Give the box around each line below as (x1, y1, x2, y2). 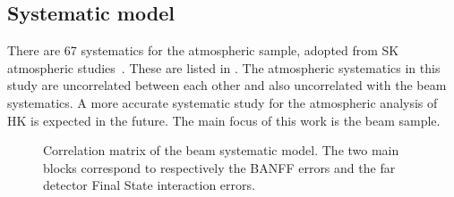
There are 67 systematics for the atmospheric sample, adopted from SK (7, 41, 399, 60)
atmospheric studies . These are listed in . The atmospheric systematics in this (7, 58, 441, 77)
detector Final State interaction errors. (43, 176, 255, 194)
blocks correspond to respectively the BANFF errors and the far (43, 158, 396, 176)
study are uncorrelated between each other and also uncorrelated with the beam (7, 76, 447, 94)
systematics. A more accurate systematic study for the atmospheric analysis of (7, 93, 438, 111)
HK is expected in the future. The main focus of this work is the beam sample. (7, 111, 441, 129)
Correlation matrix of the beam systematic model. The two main (43, 141, 399, 160)
